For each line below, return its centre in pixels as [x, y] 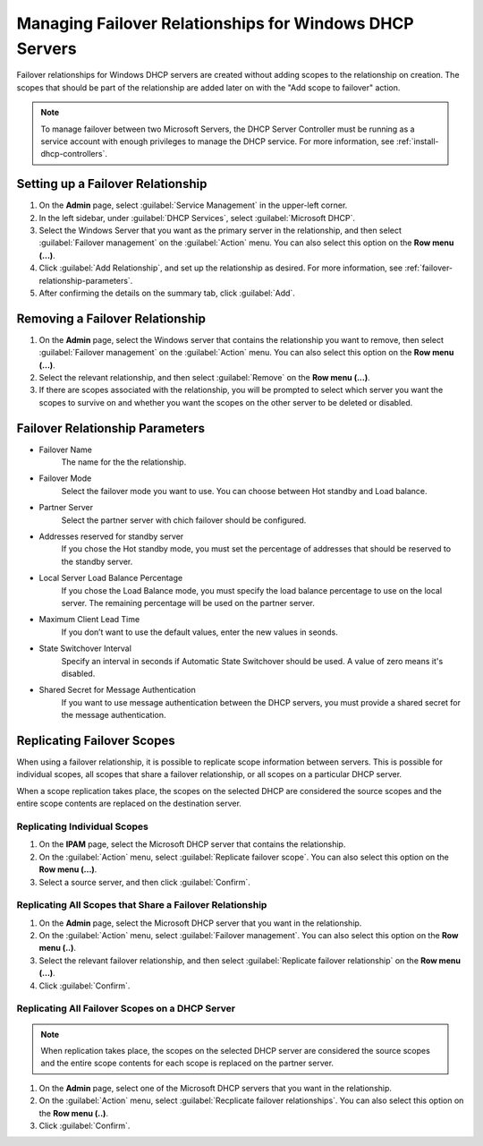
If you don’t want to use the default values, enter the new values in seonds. [200, 632]
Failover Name [66, 449]
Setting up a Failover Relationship [112, 184]
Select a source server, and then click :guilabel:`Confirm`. [144, 882]
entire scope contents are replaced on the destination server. [129, 804]
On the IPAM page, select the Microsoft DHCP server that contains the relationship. [192, 844]
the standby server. [97, 561]
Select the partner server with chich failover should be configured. [184, 520]
